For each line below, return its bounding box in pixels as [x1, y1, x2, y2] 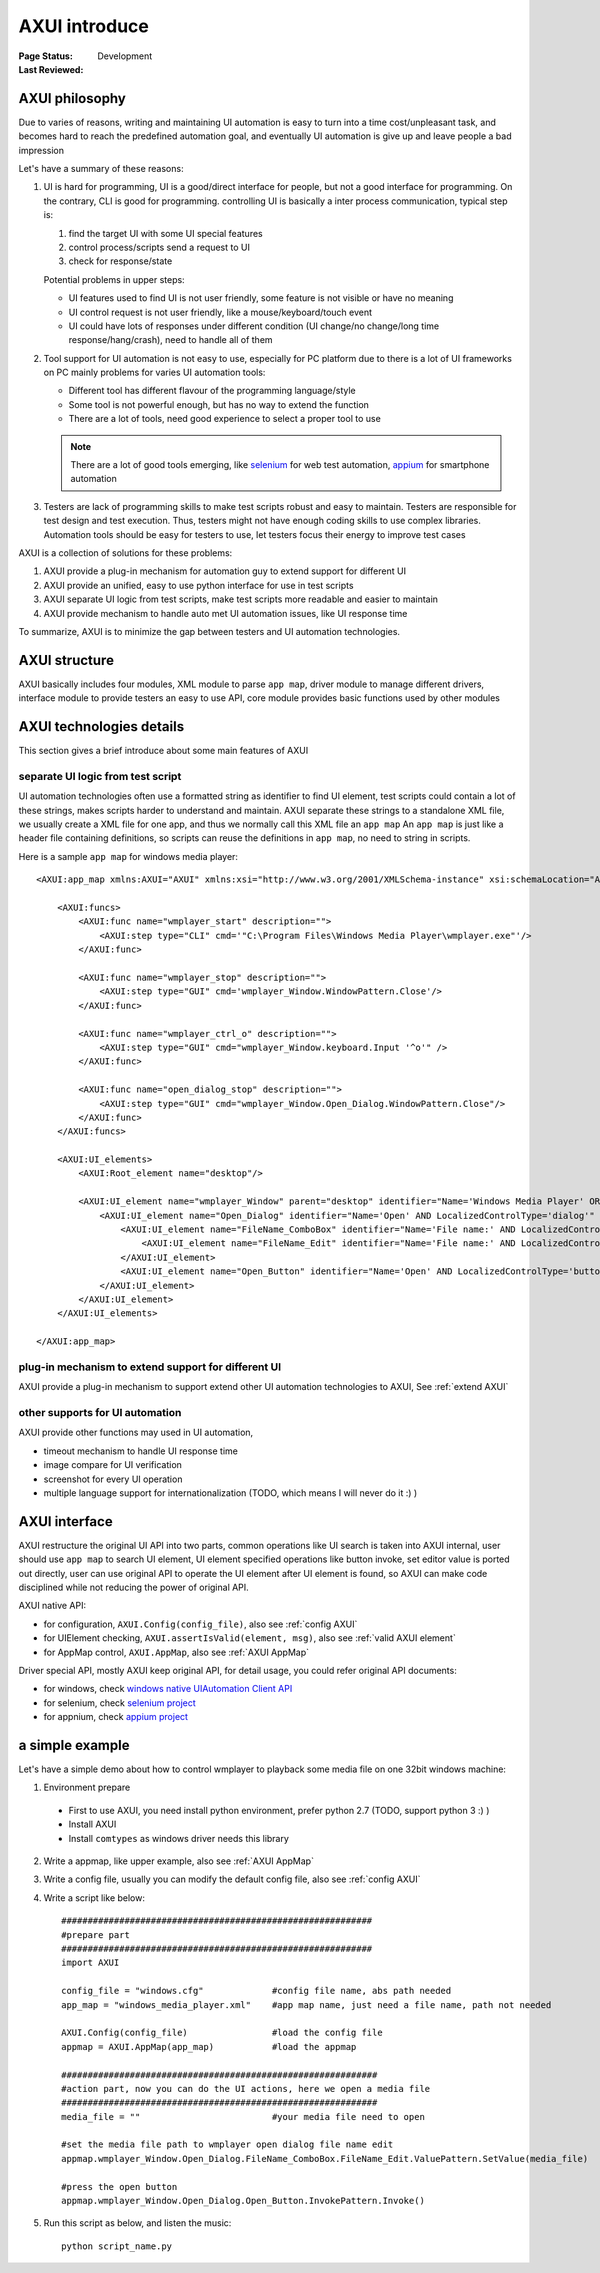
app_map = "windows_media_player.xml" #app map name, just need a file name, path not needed [61, 1999, 552, 2010]
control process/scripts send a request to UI [68, 241, 250, 253]
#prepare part [61, 1929, 130, 1940]
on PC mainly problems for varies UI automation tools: [43, 366, 266, 379]
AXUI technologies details [18, 718, 185, 735]
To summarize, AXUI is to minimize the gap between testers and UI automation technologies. [18, 625, 400, 637]
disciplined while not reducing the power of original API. [18, 1581, 249, 1594]
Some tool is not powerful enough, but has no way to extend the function [68, 398, 370, 410]
